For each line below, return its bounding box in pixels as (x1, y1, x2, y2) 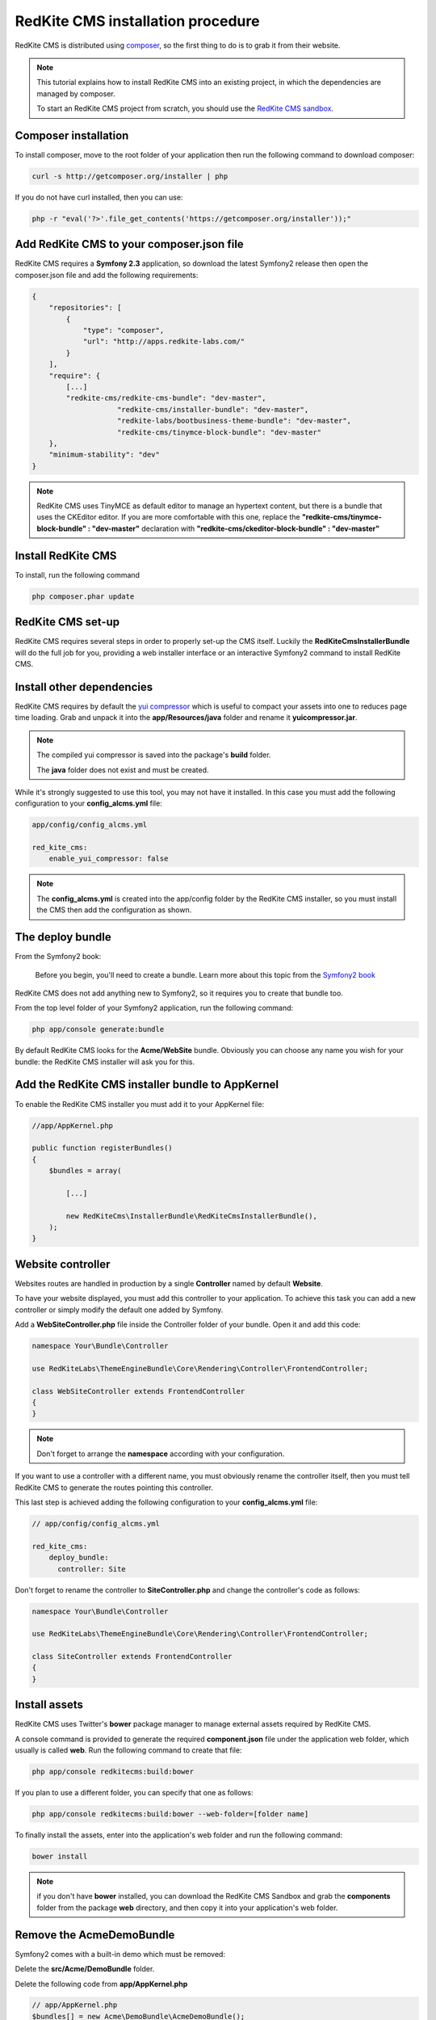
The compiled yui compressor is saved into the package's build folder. (36, 750, 271, 760)
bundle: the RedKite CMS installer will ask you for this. (15, 1057, 195, 1067)
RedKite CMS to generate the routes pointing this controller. (15, 1483, 214, 1492)
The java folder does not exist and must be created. (36, 764, 209, 775)
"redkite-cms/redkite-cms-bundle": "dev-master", (65, 393, 266, 403)
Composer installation (15, 128, 129, 142)
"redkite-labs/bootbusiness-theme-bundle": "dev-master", (117, 416, 351, 426)
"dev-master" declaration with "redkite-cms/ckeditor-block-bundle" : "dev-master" (91, 524, 379, 533)
